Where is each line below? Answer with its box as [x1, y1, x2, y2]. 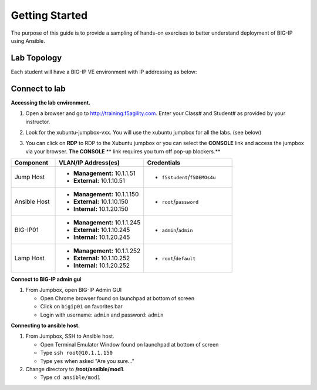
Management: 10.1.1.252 [73, 247, 141, 255]
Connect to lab [11, 83, 66, 93]
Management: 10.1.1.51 [73, 169, 136, 177]
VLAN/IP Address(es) [59, 159, 120, 167]
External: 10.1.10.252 [73, 254, 130, 263]
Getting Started [11, 9, 88, 22]
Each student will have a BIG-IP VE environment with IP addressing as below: [11, 68, 197, 75]
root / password [161, 197, 199, 206]
